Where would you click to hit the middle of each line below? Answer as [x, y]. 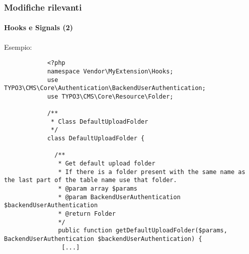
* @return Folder [87, 214]
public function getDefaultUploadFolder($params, [143, 231]
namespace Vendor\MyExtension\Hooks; [110, 71]
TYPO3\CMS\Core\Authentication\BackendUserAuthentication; [105, 88]
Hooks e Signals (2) [39, 27]
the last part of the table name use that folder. [91, 180]
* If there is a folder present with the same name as [152, 172]
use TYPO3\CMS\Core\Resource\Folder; [110, 96]
